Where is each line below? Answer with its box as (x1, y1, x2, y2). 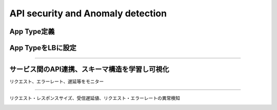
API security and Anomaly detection (9, 8, 167, 19)
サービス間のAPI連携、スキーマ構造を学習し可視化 (9, 65, 169, 74)
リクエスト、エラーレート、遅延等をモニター (9, 78, 104, 84)
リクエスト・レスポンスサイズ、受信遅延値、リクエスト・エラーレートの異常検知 (9, 95, 181, 101)
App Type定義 (9, 27, 55, 36)
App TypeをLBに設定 (9, 43, 76, 52)
